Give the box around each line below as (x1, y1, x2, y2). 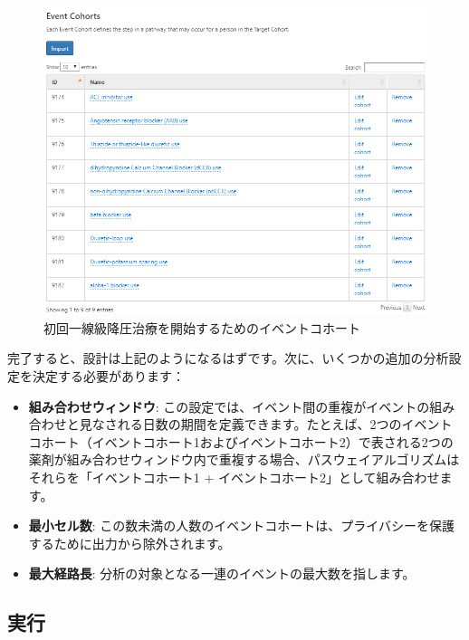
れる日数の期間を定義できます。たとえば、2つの (117, 415, 402, 434)
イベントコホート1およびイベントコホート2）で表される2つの (91, 432, 454, 451)
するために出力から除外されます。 (28, 533, 231, 552)
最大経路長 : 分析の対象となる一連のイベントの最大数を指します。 (28, 564, 416, 583)
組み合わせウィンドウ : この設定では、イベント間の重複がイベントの (28, 396, 430, 416)
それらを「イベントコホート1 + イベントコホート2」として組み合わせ (28, 467, 440, 486)
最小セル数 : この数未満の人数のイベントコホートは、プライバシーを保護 (28, 516, 455, 535)
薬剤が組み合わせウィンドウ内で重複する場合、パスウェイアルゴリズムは (28, 450, 460, 469)
